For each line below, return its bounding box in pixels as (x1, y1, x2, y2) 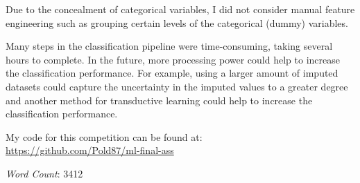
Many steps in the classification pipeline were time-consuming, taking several (6, 39, 333, 53)
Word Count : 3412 (6, 166, 83, 180)
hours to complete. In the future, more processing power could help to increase (6, 52, 340, 66)
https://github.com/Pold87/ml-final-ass (6, 143, 174, 157)
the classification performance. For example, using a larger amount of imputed (6, 66, 338, 80)
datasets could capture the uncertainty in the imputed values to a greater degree (6, 79, 348, 93)
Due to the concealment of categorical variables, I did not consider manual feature (6, 2, 355, 16)
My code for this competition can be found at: (6, 129, 203, 144)
